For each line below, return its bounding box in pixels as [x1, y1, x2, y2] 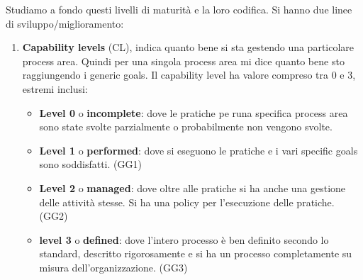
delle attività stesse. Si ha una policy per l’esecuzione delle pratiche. [39, 194, 335, 209]
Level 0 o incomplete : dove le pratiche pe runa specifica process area [39, 105, 348, 120]
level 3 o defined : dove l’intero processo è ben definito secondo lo [39, 232, 329, 247]
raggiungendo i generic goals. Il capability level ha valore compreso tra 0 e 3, [22, 67, 356, 82]
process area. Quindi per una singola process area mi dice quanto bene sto [22, 53, 345, 68]
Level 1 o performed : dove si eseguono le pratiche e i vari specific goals [39, 142, 358, 157]
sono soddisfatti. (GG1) [39, 157, 142, 172]
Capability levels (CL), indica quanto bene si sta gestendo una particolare [22, 40, 354, 55]
